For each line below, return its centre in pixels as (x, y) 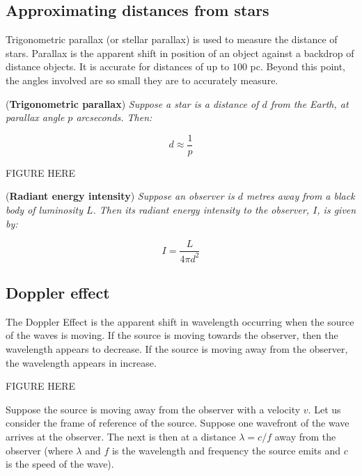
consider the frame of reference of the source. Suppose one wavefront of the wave (178, 423)
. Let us (324, 409)
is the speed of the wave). (60, 464)
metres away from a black (300, 196)
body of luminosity (44, 210)
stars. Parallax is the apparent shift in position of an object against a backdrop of (180, 53)
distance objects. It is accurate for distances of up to (118, 66)
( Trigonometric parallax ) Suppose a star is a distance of (132, 103)
